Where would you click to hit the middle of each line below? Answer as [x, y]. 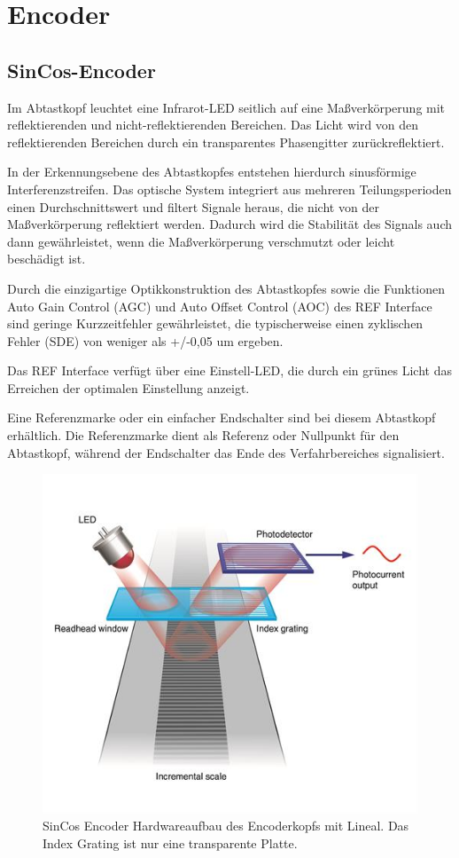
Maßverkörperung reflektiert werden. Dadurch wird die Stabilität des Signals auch [229, 224]
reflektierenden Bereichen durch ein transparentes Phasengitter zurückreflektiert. [226, 142]
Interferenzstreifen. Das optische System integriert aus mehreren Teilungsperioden [229, 189]
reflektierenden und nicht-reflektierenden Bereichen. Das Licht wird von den [213, 125]
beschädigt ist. [47, 259]
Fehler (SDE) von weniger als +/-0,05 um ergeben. [145, 340]
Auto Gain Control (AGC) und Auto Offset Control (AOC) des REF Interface [220, 306]
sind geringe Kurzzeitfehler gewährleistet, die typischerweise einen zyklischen [215, 323]
